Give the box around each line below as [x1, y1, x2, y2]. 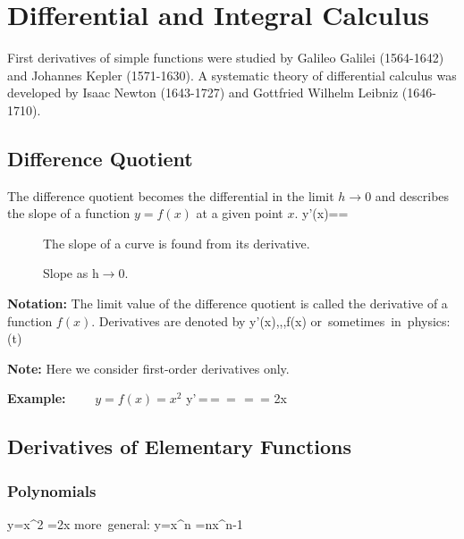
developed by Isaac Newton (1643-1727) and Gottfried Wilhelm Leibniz [7, 83, 399, 102]
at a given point [196, 204, 283, 223]
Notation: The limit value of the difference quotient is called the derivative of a [7, 294, 448, 313]
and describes [375, 186, 450, 205]
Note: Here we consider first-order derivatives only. [7, 358, 290, 377]
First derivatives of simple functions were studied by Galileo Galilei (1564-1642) [7, 48, 444, 67]
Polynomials [7, 479, 97, 501]
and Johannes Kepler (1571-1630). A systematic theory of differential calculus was [7, 65, 457, 84]
